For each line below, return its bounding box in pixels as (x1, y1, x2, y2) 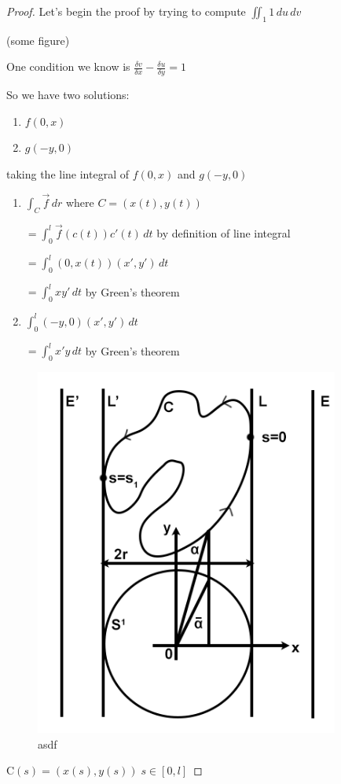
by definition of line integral (156, 224, 291, 241)
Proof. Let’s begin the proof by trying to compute (6, 3, 246, 19)
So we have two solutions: (6, 86, 130, 103)
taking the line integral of (6, 166, 130, 182)
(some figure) (6, 31, 70, 48)
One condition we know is (6, 58, 130, 75)
